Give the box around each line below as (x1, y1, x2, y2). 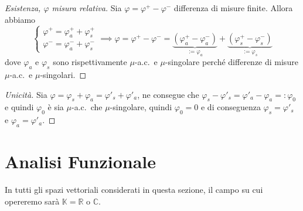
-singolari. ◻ (40, 69, 87, 80)
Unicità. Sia (5, 88, 47, 100)
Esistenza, (5, 2, 41, 13)
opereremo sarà (5, 195, 60, 207)
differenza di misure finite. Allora (173, 2, 293, 13)
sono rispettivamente (53, 56, 127, 68)
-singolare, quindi (110, 101, 172, 113)
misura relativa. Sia (52, 2, 122, 13)
